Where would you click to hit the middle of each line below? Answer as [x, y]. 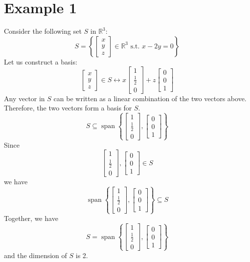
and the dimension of [35, 255]
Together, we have [31, 218]
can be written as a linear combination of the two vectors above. [150, 98]
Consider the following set [43, 31]
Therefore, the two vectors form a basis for [68, 108]
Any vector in [24, 98]
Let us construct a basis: [41, 61]
